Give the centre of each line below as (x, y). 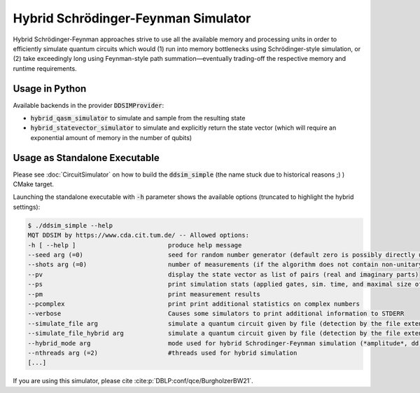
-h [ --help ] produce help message (135, 245)
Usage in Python (50, 89)
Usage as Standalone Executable (86, 158)
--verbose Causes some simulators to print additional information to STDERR (216, 314)
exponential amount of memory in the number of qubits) (111, 137)
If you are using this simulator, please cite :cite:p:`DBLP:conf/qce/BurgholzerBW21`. (133, 381)
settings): (27, 207)
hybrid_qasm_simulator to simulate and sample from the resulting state (138, 118)
